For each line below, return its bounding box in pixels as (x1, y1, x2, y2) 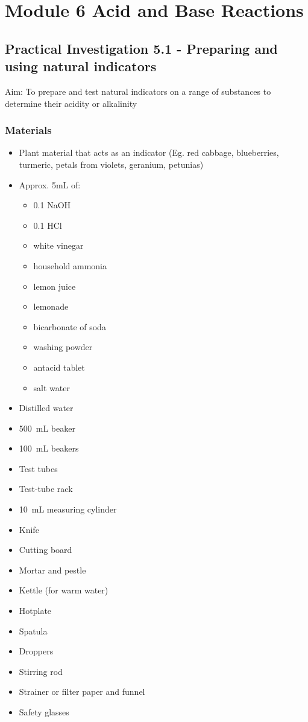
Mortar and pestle (19, 563, 86, 576)
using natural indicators (5, 57, 157, 75)
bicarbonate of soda (33, 320, 106, 333)
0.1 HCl (33, 219, 62, 231)
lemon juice (33, 280, 76, 292)
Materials (5, 123, 52, 138)
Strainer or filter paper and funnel (19, 685, 145, 698)
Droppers (19, 645, 54, 657)
